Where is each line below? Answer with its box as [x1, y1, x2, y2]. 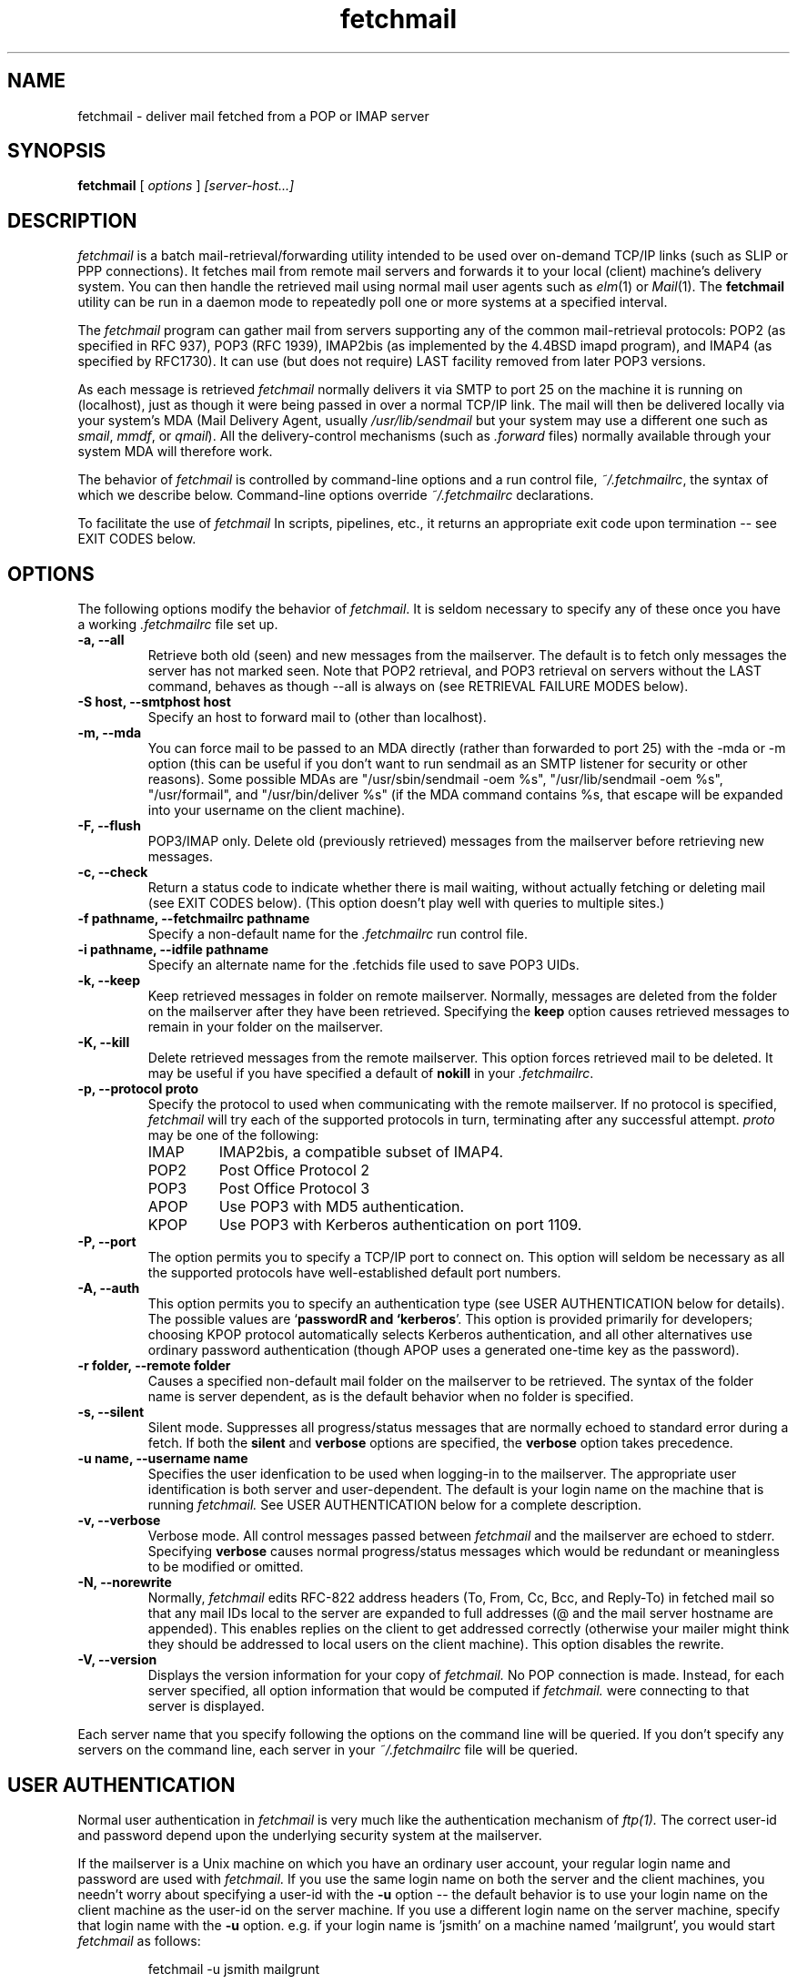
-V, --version [77, 1652, 157, 1668]
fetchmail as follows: [77, 1932, 201, 1948]
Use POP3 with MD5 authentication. [218, 1197, 465, 1216]
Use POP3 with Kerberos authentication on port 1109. [218, 1216, 582, 1235]
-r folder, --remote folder [77, 1358, 231, 1374]
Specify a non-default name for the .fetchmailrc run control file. [147, 926, 529, 942]
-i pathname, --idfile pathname [77, 941, 269, 958]
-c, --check [77, 864, 148, 880]
